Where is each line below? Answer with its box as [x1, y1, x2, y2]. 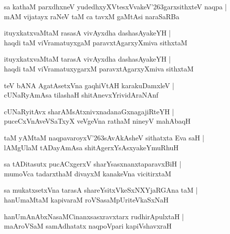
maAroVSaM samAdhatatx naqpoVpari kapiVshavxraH [4, 221, 172, 231]
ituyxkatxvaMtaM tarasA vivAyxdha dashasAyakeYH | [4, 54, 171, 64]
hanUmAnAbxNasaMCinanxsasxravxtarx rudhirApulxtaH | [4, 211, 184, 221]
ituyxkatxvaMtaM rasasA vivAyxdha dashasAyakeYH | [4, 28, 171, 38]
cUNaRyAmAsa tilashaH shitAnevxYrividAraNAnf [4, 90, 158, 100]
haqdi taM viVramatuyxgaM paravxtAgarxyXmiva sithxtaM [4, 37, 188, 47]
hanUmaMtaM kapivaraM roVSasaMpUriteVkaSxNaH [4, 194, 169, 204]
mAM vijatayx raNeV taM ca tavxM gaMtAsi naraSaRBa [4, 11, 180, 21]
